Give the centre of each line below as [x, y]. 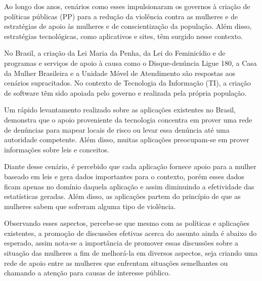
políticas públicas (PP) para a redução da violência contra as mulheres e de [121, 16]
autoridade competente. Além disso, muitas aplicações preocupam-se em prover [127, 139]
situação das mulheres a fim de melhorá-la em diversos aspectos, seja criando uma [131, 253]
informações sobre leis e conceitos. [57, 149]
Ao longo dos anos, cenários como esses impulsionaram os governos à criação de [127, 6]
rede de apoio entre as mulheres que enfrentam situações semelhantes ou [116, 263]
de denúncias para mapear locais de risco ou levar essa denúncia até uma [117, 129]
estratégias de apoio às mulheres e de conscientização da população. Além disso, [128, 26]
